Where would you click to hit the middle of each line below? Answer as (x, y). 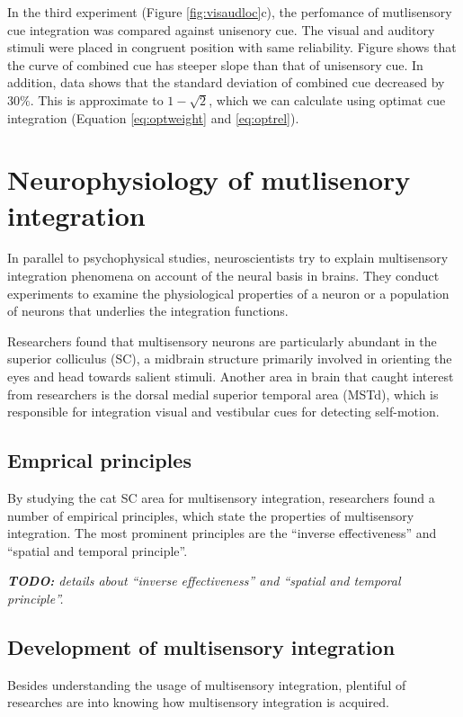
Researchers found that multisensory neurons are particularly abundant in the (222, 341)
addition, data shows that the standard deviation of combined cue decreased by (226, 82)
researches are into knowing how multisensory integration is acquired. (198, 702)
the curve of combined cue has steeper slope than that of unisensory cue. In (215, 64)
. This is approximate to (97, 99)
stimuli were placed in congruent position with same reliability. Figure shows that (232, 47)
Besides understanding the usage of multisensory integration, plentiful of (207, 684)
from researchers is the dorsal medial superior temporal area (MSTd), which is (223, 394)
